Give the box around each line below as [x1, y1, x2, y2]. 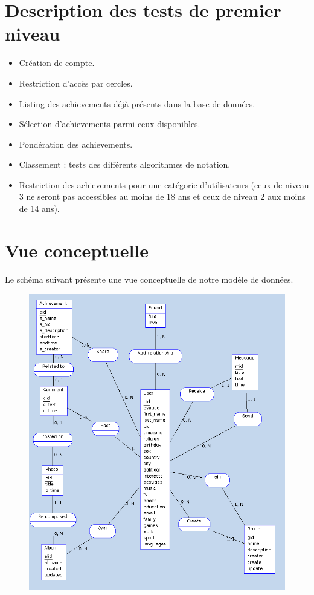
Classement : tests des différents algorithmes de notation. [19, 158, 231, 171]
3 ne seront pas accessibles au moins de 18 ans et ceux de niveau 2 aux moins [19, 190, 306, 203]
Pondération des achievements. [19, 137, 133, 150]
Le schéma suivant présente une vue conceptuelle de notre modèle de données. [5, 272, 293, 285]
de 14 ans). [19, 202, 60, 215]
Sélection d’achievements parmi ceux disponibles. [19, 117, 200, 130]
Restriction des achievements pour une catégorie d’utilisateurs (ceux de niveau [19, 178, 309, 191]
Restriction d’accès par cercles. [19, 76, 133, 89]
